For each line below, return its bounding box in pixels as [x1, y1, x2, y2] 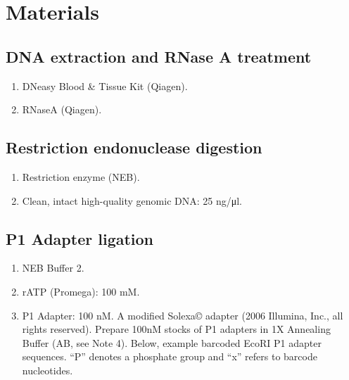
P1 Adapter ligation [6, 227, 154, 249]
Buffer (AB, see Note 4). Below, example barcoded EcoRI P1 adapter [22, 335, 322, 350]
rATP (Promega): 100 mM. [22, 284, 140, 298]
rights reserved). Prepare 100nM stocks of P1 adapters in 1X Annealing [22, 322, 331, 336]
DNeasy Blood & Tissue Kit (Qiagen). [22, 78, 188, 93]
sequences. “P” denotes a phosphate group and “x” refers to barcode [22, 349, 317, 364]
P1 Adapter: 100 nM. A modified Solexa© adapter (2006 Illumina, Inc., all [22, 308, 343, 322]
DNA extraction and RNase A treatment [6, 45, 312, 67]
